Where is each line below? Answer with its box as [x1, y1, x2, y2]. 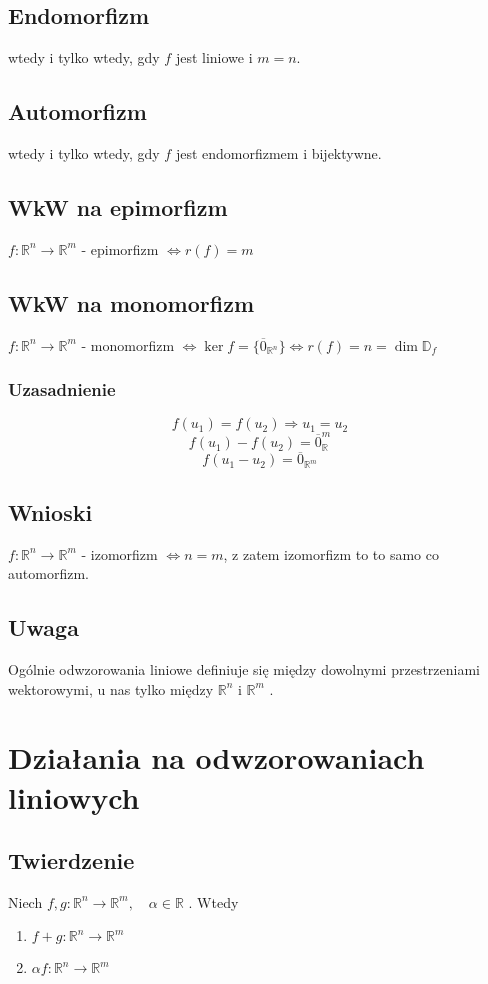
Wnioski [8, 496, 93, 527]
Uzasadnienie [8, 377, 116, 402]
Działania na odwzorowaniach [8, 737, 425, 778]
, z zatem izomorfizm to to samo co [223, 543, 439, 564]
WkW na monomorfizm [8, 287, 255, 318]
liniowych [8, 776, 140, 817]
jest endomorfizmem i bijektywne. [175, 143, 382, 163]
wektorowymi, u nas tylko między [8, 678, 214, 699]
